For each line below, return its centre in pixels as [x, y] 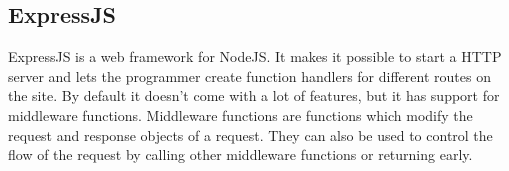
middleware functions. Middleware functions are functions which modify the [240, 114]
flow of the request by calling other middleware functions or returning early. [240, 154]
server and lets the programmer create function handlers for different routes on [249, 75]
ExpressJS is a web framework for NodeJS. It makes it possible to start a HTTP [255, 56]
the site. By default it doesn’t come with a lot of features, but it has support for [254, 95]
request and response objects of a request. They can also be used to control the [250, 134]
